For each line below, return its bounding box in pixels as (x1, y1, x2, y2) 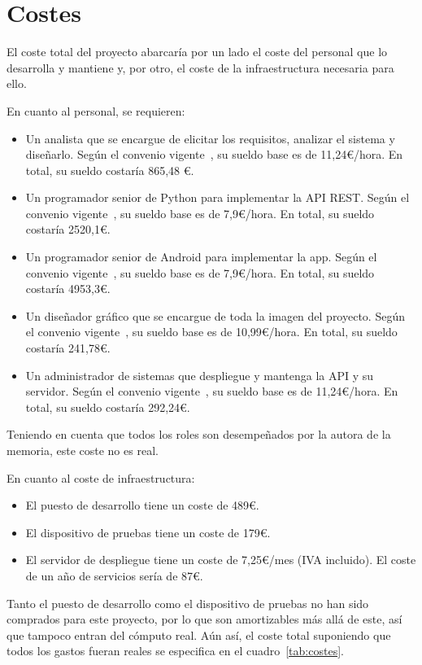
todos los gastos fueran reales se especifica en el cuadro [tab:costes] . (7, 642, 344, 659)
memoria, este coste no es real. (7, 442, 159, 458)
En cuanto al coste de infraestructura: (7, 469, 195, 486)
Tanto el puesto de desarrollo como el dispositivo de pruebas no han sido (7, 594, 369, 611)
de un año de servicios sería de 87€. (25, 567, 203, 584)
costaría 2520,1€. (25, 221, 111, 238)
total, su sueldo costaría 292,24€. (25, 398, 190, 415)
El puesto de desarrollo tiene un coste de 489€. (25, 497, 259, 514)
